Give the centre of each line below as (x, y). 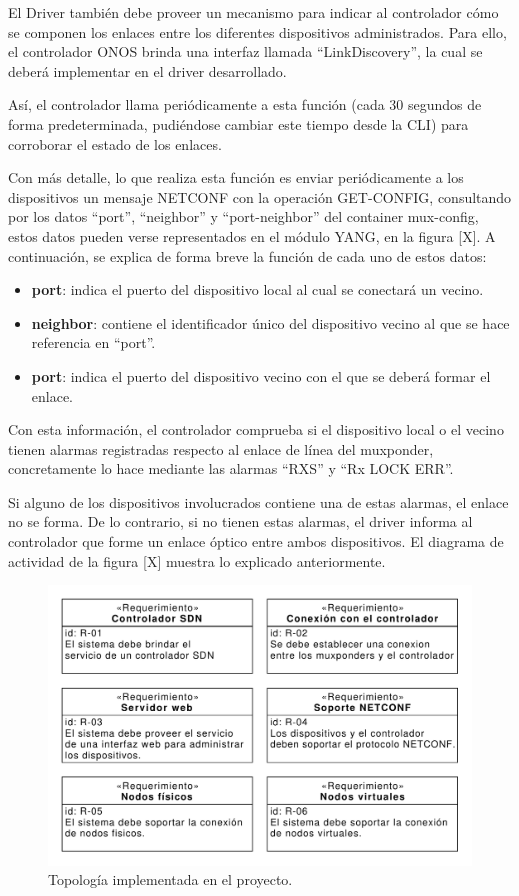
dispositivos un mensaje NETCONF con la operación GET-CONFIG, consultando (260, 196)
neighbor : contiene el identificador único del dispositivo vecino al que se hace (270, 322)
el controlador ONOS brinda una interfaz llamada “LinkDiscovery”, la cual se (245, 51)
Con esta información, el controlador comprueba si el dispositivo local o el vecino (256, 429)
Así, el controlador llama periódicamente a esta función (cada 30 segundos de (245, 104)
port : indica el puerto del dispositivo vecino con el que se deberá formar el (261, 375)
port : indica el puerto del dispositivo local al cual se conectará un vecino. (257, 289)
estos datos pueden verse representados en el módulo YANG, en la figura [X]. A (252, 235)
